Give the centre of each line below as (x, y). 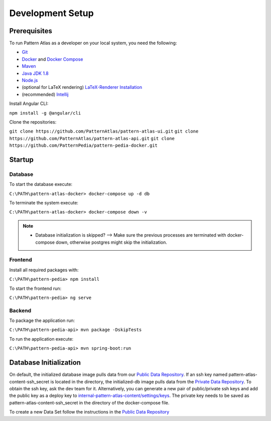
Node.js (30, 80)
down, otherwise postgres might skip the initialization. (112, 242)
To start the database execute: (41, 184)
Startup (21, 160)
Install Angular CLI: (29, 103)
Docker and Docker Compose (52, 59)
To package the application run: (42, 321)
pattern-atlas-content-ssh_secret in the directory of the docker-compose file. (89, 402)
